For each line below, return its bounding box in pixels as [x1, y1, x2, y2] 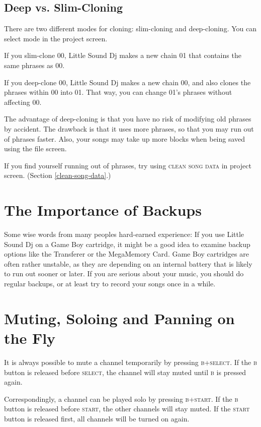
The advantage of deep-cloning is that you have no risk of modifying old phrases [4, 113, 251, 124]
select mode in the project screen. [4, 33, 108, 43]
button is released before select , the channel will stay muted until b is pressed [4, 367, 246, 377]
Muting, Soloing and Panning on [4, 308, 235, 328]
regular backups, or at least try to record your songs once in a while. [4, 278, 216, 289]
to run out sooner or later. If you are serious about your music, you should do [4, 268, 244, 279]
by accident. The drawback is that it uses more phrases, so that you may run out [4, 123, 254, 134]
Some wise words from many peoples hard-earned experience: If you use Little [4, 229, 244, 239]
